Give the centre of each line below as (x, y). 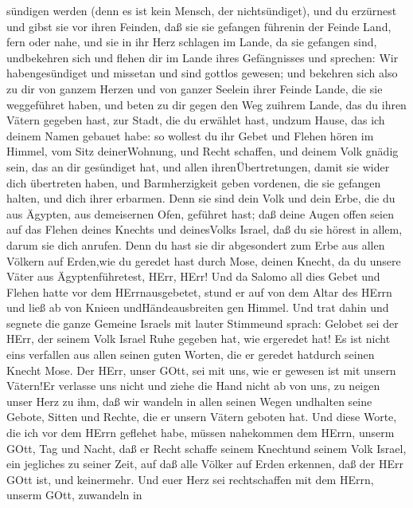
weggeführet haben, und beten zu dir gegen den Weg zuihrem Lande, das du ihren (206, 104)
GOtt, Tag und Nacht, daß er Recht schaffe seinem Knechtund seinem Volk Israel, (206, 448)
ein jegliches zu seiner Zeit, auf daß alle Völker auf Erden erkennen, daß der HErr (205, 464)
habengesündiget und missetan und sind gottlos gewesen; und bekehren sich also (202, 73)
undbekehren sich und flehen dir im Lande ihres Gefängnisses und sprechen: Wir (203, 57)
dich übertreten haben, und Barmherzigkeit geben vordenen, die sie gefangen (194, 182)
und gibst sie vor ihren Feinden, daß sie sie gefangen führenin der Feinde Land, (199, 26)
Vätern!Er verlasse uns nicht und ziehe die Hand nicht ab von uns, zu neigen (193, 386)
